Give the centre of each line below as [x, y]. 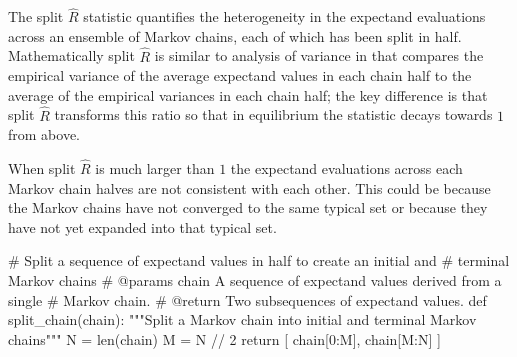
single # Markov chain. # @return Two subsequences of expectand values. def [247, 299]
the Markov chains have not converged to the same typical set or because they [248, 207]
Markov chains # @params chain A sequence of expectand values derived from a [255, 280]
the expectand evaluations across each [346, 168]
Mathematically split [71, 55]
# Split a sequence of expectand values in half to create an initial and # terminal [259, 260]
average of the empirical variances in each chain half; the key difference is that [248, 94]
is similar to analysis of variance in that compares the [319, 55]
